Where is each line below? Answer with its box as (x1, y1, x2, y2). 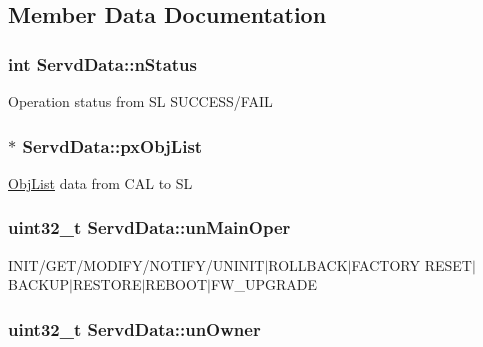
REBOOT (145, 274, 207, 295)
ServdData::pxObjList (22, 133, 203, 158)
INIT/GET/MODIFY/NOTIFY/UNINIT (8, 254, 265, 275)
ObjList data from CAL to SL (8, 172, 193, 193)
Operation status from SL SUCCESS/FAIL (8, 91, 273, 111)
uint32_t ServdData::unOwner (8, 316, 261, 341)
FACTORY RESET (351, 254, 472, 275)
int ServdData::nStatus (8, 51, 197, 76)
